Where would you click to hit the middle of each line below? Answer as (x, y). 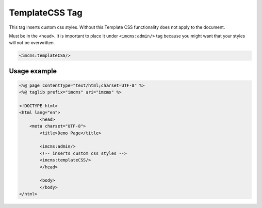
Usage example (33, 71)
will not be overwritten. (32, 43)
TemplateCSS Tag (46, 13)
